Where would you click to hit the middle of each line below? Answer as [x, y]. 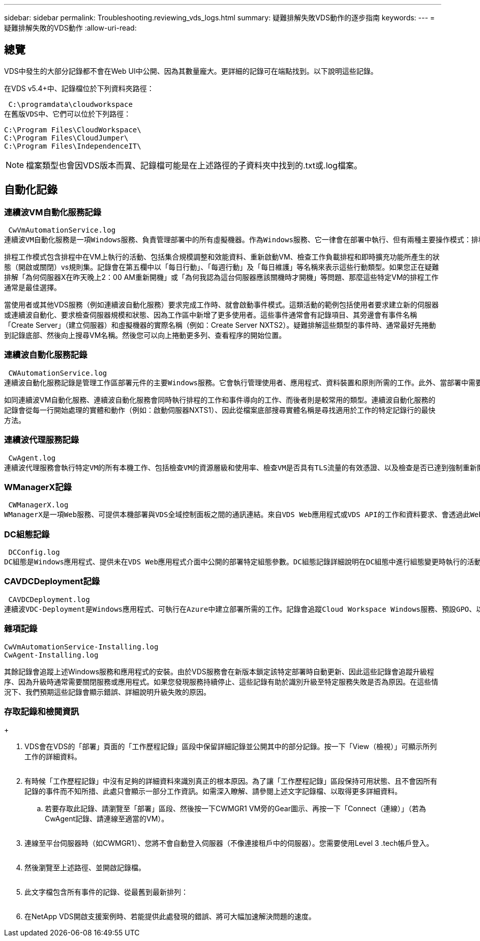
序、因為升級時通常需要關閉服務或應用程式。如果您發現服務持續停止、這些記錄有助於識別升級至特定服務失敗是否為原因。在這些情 [221, 681]
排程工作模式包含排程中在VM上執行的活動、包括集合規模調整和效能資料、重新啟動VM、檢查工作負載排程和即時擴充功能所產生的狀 [222, 257]
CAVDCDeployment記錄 [52, 581]
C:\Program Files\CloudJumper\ [66, 138]
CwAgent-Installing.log [51, 655]
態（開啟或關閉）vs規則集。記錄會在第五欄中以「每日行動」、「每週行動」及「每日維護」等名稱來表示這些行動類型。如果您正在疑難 [222, 267]
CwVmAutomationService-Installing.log [81, 647]
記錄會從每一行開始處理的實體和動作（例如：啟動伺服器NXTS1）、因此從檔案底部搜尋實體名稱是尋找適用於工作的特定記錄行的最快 [220, 410]
